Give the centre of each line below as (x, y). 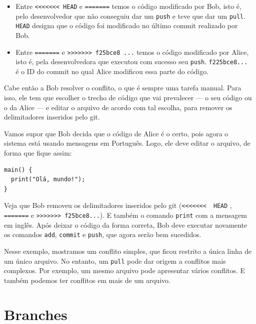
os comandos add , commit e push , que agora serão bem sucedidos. (103, 234)
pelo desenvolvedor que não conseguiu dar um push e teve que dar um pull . (130, 16)
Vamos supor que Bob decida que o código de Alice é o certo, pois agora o (116, 133)
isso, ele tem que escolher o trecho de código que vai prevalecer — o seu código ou (128, 98)
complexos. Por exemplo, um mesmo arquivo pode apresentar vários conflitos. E (125, 270)
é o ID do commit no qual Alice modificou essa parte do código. (112, 71)
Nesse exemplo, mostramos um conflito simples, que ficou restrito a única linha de (128, 251)
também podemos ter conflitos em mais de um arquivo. (87, 280)
